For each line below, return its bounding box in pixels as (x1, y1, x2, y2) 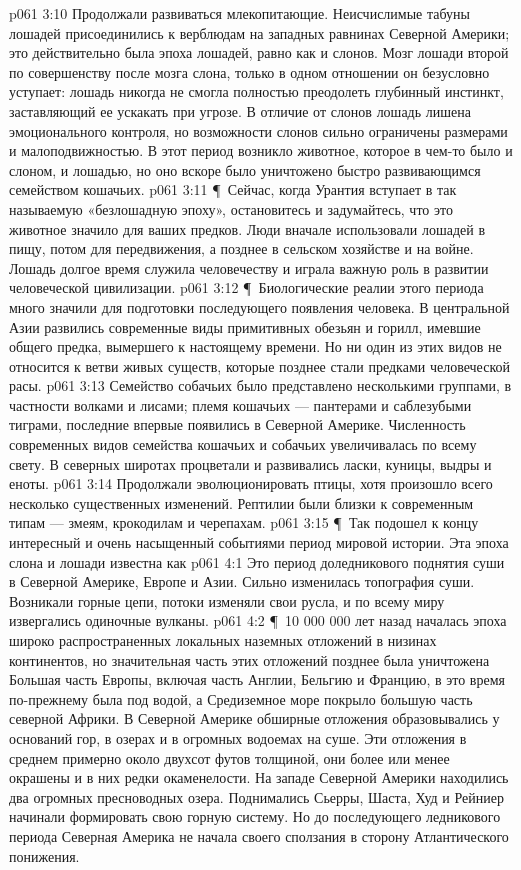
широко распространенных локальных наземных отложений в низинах (9, 630, 437, 650)
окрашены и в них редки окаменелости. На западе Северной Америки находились (9, 767, 509, 788)
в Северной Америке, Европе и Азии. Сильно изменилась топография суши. (9, 571, 475, 592)
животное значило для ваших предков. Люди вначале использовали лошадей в (9, 218, 486, 239)
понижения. (9, 845, 80, 866)
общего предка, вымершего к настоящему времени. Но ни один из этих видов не (9, 336, 502, 357)
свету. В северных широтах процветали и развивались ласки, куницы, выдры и (9, 453, 492, 474)
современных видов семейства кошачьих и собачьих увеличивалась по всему (9, 434, 477, 455)
